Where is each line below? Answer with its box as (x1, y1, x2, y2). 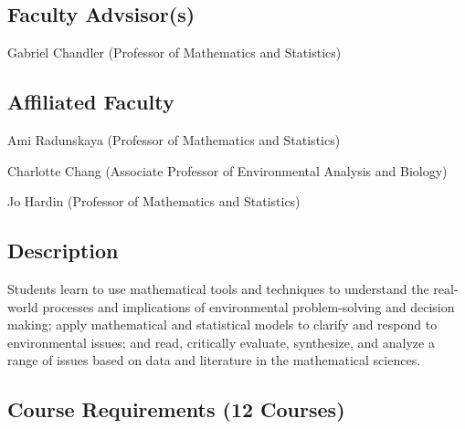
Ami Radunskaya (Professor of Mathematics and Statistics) (7, 131, 341, 149)
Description (7, 236, 119, 265)
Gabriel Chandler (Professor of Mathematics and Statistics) (7, 43, 342, 62)
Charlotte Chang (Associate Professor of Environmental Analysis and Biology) (7, 161, 448, 180)
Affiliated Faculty (7, 88, 174, 116)
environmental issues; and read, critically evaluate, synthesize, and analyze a (7, 332, 435, 351)
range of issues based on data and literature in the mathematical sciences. (7, 351, 421, 370)
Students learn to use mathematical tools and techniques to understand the (7, 278, 429, 298)
